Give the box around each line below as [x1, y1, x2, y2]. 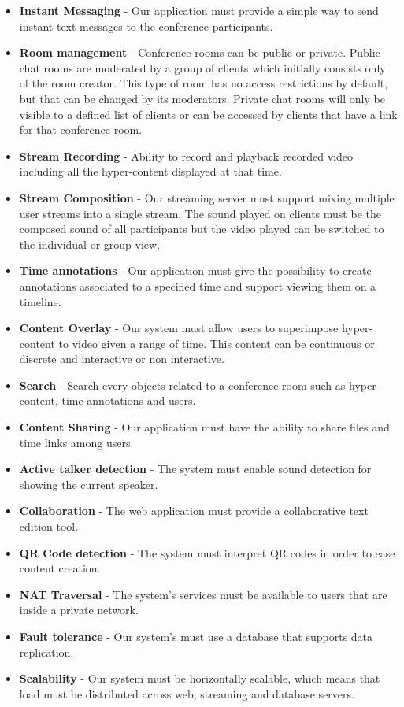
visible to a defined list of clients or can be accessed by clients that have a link [19, 105, 398, 122]
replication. [19, 643, 74, 660]
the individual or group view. [19, 235, 161, 252]
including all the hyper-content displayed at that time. [19, 163, 282, 180]
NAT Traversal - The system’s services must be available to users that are [19, 586, 387, 602]
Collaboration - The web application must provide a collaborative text [19, 502, 369, 519]
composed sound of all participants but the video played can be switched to [19, 220, 384, 237]
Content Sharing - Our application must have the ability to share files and [19, 419, 390, 435]
